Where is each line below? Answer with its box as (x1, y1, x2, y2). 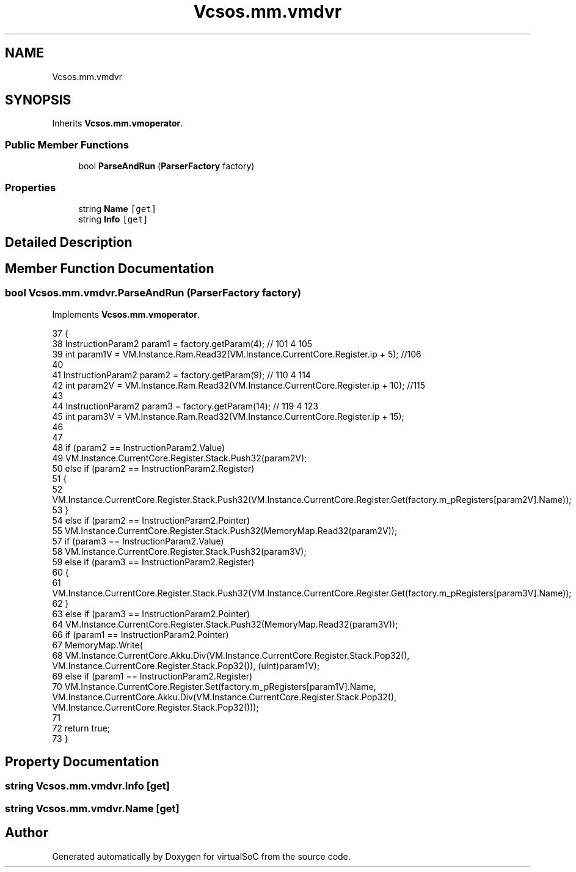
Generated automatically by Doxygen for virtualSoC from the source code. (52, 851, 351, 862)
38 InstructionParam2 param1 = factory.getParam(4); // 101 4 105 (52, 338, 313, 349)
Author (5, 825, 48, 841)
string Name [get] (78, 203, 156, 214)
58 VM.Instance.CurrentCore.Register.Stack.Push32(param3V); (52, 546, 307, 557)
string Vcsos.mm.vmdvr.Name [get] (5, 802, 180, 815)
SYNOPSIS (5, 92, 71, 108)
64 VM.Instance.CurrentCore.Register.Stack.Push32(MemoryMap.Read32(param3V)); (52, 618, 398, 629)
